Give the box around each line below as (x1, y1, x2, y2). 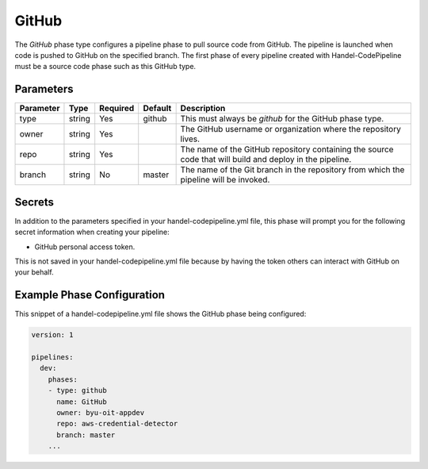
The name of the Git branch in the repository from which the (180, 164, 405, 175)
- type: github (48, 386, 107, 395)
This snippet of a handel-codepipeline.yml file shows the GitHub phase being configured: (14, 309, 307, 319)
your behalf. (14, 267, 55, 277)
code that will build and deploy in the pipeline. (180, 154, 352, 165)
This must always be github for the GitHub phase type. (180, 113, 384, 125)
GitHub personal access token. (34, 242, 136, 252)
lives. (180, 133, 201, 144)
